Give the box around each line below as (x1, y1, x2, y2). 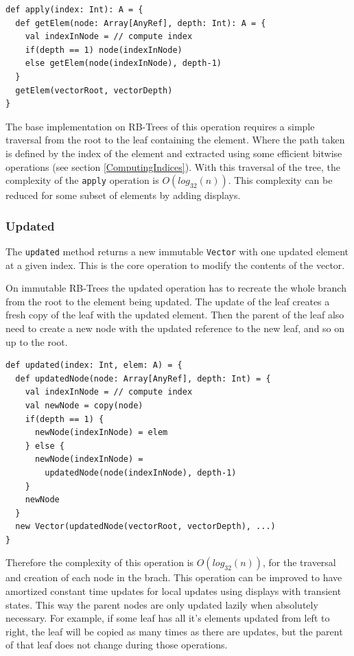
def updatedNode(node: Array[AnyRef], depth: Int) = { (15, 373, 271, 384)
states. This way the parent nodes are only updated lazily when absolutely (5, 597, 318, 611)
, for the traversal (263, 555, 336, 570)
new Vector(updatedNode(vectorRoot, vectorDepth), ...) (15, 522, 276, 532)
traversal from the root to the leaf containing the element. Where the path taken (5, 132, 345, 147)
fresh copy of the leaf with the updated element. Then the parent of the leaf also (5, 307, 344, 322)
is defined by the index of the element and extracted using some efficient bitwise (5, 145, 342, 160)
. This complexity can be (228, 173, 333, 187)
